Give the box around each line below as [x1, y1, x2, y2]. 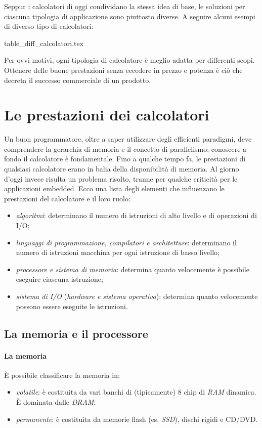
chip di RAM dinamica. [184, 387, 256, 397]
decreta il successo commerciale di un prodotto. [4, 74, 151, 85]
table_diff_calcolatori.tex [4, 37, 84, 48]
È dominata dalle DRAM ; [16, 396, 96, 407]
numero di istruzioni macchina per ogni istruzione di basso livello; [16, 247, 220, 258]
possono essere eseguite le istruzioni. [16, 301, 128, 311]
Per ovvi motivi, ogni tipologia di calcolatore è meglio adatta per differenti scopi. [4, 55, 255, 65]
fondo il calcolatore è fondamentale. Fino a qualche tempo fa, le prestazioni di [4, 153, 246, 164]
